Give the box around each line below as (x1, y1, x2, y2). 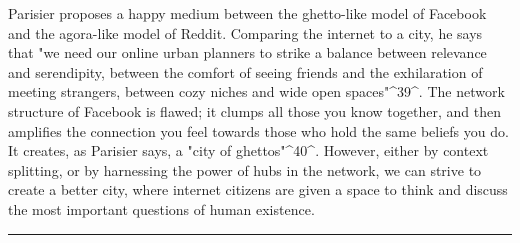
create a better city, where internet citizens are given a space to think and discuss (8, 179, 508, 200)
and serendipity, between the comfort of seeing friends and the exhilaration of (8, 61, 483, 82)
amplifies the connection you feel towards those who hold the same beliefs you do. (8, 120, 509, 141)
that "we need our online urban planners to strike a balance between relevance (8, 42, 487, 63)
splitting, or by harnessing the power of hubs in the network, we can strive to (8, 159, 482, 180)
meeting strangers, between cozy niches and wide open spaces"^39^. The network (8, 81, 505, 102)
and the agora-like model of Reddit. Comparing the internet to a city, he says (8, 22, 483, 43)
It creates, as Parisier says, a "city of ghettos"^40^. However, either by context (8, 140, 489, 161)
